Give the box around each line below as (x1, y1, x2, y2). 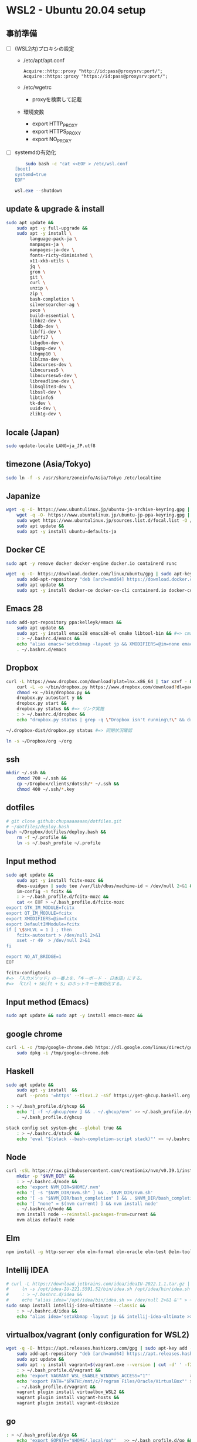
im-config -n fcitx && (16, 888, 72, 894)
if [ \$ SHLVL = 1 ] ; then (6, 927, 72, 933)
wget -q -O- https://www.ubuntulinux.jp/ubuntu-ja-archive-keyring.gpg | (6, 507, 191, 512)
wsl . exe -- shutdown (14, 188, 63, 194)
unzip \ (29, 285, 49, 291)
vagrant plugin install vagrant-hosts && (16, 1395, 119, 1401)
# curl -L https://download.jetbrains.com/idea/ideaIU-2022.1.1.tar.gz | (6, 1281, 191, 1287)
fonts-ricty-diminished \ (29, 252, 93, 258)
